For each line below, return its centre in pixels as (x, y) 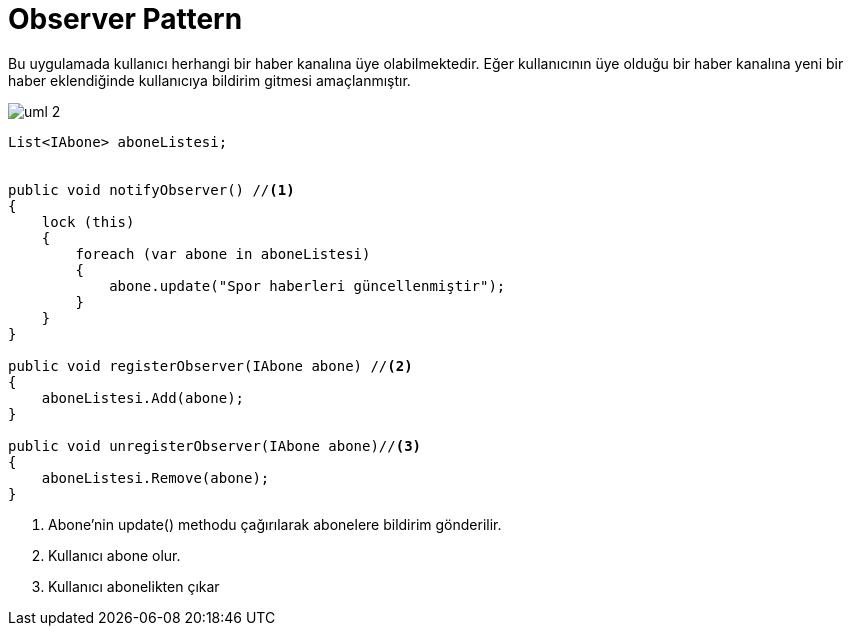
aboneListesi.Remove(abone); (155, 477)
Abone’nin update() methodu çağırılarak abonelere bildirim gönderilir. (275, 524)
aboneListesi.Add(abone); (143, 397)
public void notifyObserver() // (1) (151, 189)
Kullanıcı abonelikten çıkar (134, 586)
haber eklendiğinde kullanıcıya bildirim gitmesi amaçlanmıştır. (209, 80)
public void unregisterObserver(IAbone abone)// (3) (215, 445)
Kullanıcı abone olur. (114, 555)
